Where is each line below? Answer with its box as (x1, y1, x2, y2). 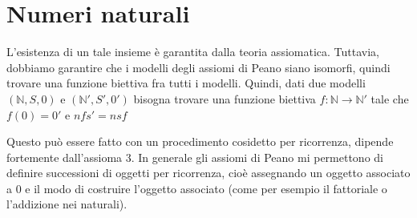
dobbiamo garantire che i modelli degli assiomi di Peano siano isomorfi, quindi (6, 59, 391, 75)
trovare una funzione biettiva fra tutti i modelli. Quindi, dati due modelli (6, 75, 366, 91)
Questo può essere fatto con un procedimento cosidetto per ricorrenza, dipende (6, 133, 394, 150)
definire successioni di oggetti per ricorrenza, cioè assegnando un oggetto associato (6, 164, 411, 181)
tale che (370, 90, 409, 107)
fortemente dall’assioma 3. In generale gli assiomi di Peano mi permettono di (6, 148, 383, 165)
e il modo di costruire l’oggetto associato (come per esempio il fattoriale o (25, 180, 387, 196)
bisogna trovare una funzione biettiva (133, 90, 316, 107)
